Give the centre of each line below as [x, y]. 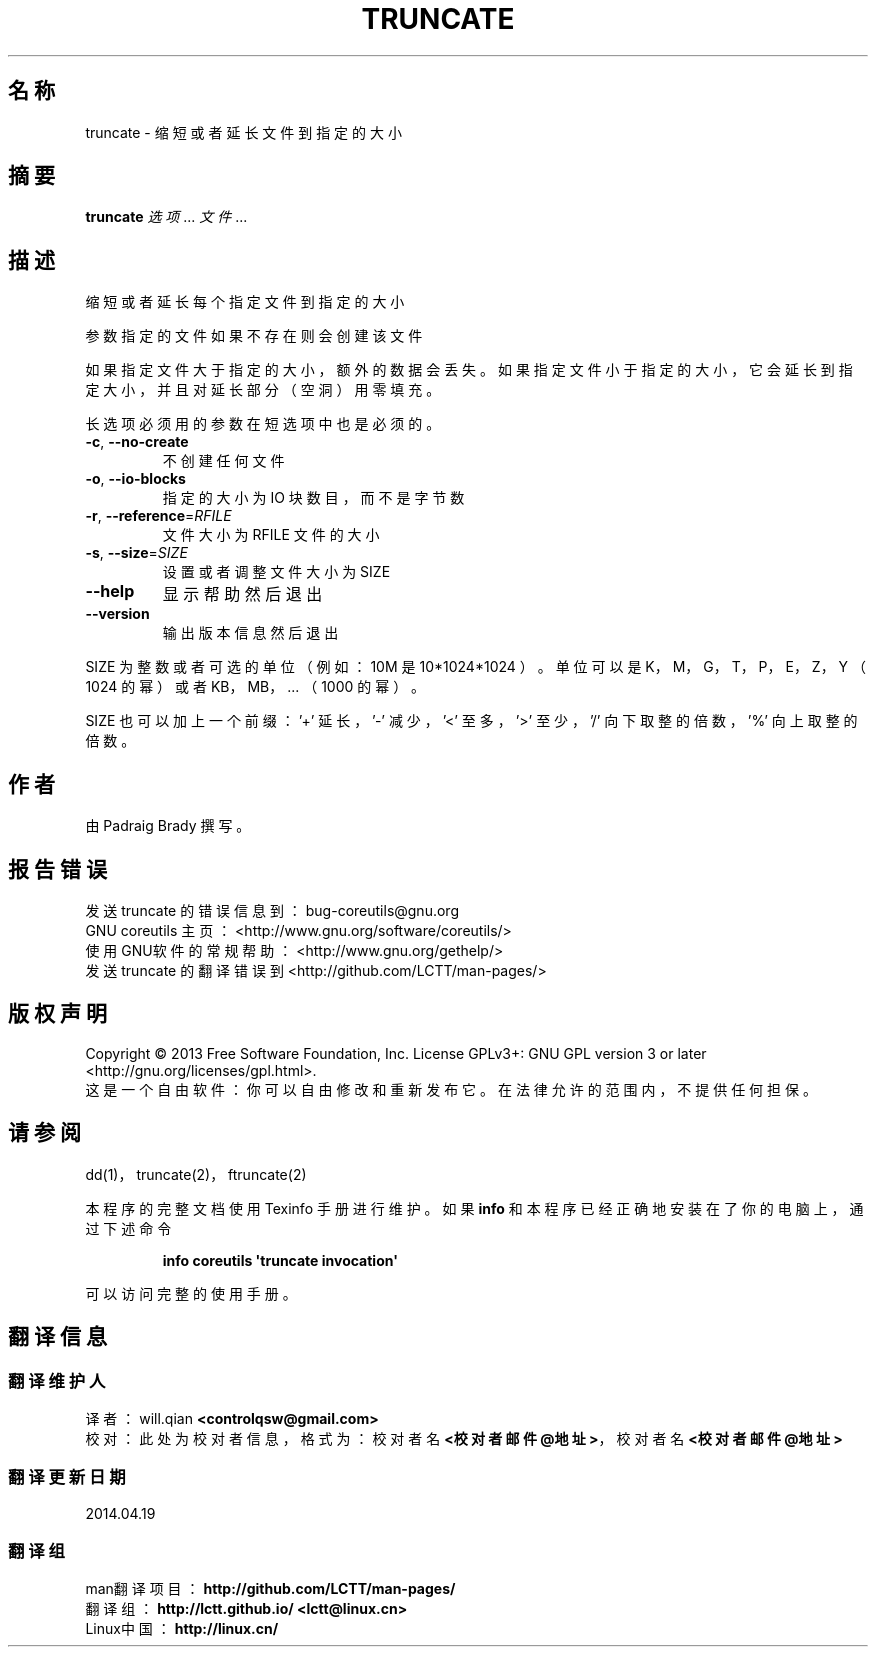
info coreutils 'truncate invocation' [280, 1260]
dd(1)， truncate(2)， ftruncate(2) [196, 1174]
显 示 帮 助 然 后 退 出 [242, 594]
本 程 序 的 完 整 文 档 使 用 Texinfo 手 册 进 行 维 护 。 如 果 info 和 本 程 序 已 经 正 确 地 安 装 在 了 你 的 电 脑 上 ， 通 [474, 1208]
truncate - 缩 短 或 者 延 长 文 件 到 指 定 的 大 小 [243, 132]
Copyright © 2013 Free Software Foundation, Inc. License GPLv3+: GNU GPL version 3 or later [396, 1053]
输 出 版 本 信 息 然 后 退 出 [250, 633]
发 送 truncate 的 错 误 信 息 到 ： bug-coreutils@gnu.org [272, 910]
